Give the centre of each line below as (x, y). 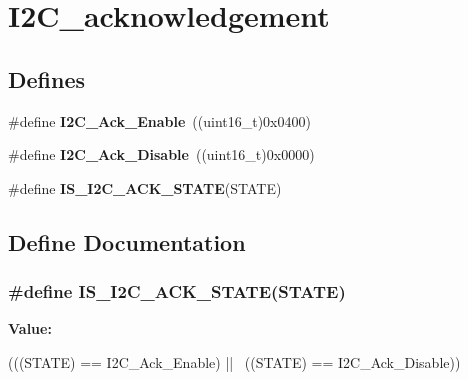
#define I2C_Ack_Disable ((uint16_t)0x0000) (161, 154)
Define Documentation (127, 241)
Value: (30, 328)
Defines (47, 78)
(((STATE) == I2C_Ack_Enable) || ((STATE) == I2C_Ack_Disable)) (234, 361)
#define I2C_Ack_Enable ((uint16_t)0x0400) (159, 120)
